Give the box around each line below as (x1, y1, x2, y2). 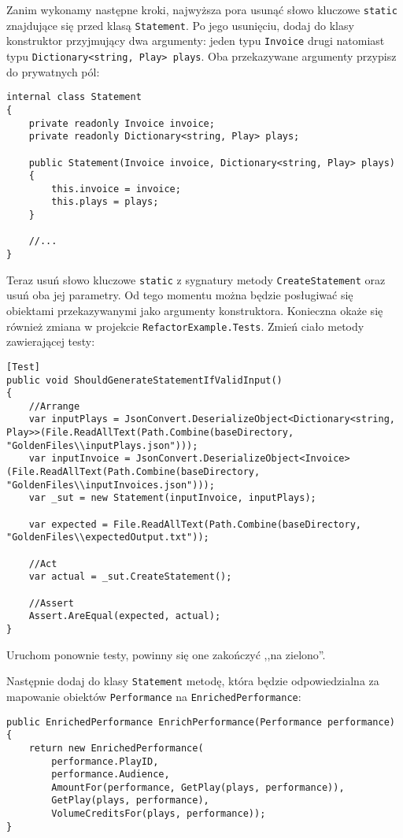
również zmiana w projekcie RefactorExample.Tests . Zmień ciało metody (6, 317, 364, 334)
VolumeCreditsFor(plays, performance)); (51, 808, 266, 820)
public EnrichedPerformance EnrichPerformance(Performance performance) (6, 716, 395, 728)
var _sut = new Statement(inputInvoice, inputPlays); (28, 492, 316, 504)
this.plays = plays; (51, 196, 159, 208)
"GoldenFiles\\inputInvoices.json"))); (6, 479, 215, 491)
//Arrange (28, 400, 80, 412)
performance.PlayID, (51, 755, 159, 767)
